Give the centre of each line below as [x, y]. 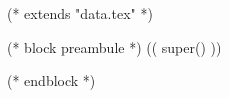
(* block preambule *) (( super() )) [114, 46]
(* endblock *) [51, 80]
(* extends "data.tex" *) [80, 13]
